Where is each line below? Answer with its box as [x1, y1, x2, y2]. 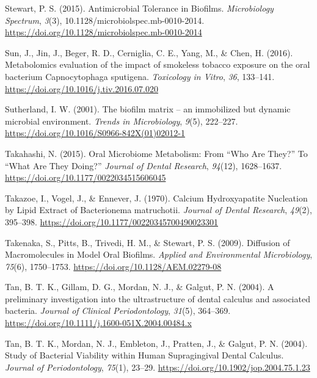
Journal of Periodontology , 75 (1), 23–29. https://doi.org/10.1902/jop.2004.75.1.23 [5, 360, 310, 373]
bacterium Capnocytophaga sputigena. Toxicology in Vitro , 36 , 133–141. [5, 70, 275, 82]
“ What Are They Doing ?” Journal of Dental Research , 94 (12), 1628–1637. [5, 159, 282, 172]
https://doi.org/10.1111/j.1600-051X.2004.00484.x [5, 316, 192, 329]
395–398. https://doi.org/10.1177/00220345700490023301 [5, 215, 218, 228]
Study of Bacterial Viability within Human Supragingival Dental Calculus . [5, 349, 284, 362]
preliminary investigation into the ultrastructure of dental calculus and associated [5, 292, 310, 305]
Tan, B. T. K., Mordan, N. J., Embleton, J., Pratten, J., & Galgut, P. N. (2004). [5, 336, 308, 349]
